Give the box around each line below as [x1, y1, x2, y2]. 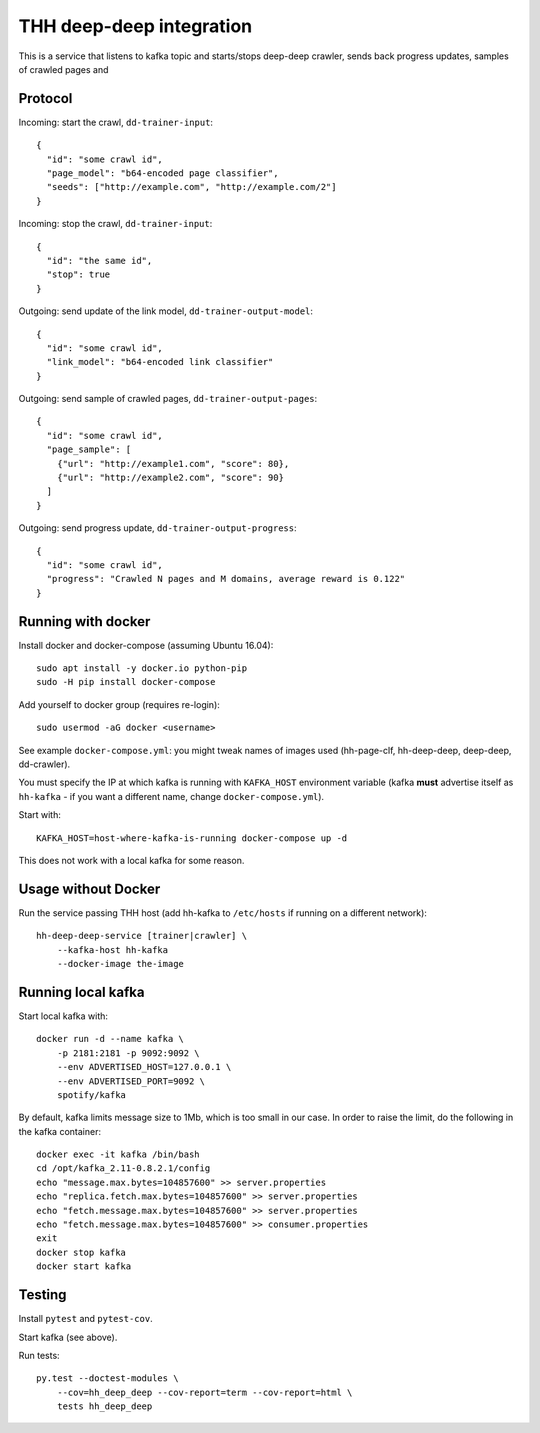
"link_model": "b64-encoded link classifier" [46, 356, 274, 368]
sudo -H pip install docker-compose [36, 676, 216, 688]
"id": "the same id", [46, 255, 153, 266]
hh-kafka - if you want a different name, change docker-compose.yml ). [18, 790, 325, 802]
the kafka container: [18, 1125, 102, 1137]
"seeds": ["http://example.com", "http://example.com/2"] [46, 181, 337, 193]
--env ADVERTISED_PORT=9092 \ [56, 1075, 205, 1087]
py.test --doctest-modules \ [36, 1373, 179, 1384]
